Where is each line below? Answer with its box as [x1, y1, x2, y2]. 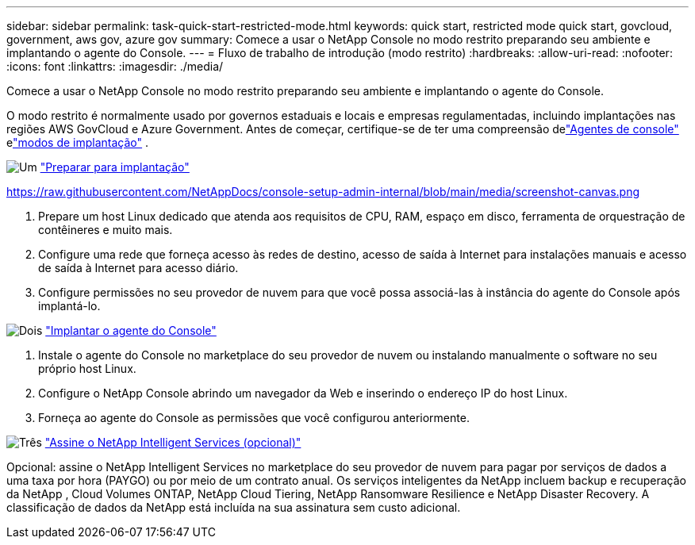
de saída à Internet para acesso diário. [38, 261, 239, 274]
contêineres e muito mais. [38, 223, 173, 236]
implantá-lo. [38, 299, 101, 313]
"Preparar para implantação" [40, 160, 190, 174]
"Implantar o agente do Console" [45, 324, 217, 337]
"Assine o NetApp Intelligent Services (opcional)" [44, 436, 301, 449]
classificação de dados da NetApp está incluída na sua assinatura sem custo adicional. [6, 501, 461, 514]
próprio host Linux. [38, 362, 136, 375]
